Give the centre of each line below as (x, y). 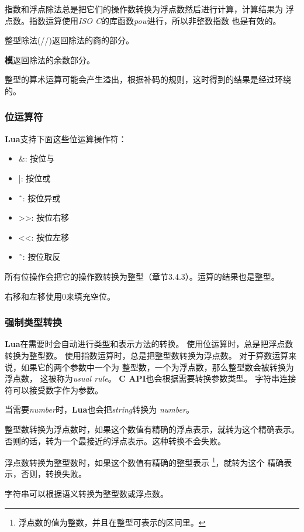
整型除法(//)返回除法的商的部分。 (69, 40)
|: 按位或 (34, 178)
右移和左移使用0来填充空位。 (60, 296)
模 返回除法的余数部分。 (50, 59)
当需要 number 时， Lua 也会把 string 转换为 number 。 (99, 409)
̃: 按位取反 (39, 257)
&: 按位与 (37, 158)
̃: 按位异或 (39, 198)
